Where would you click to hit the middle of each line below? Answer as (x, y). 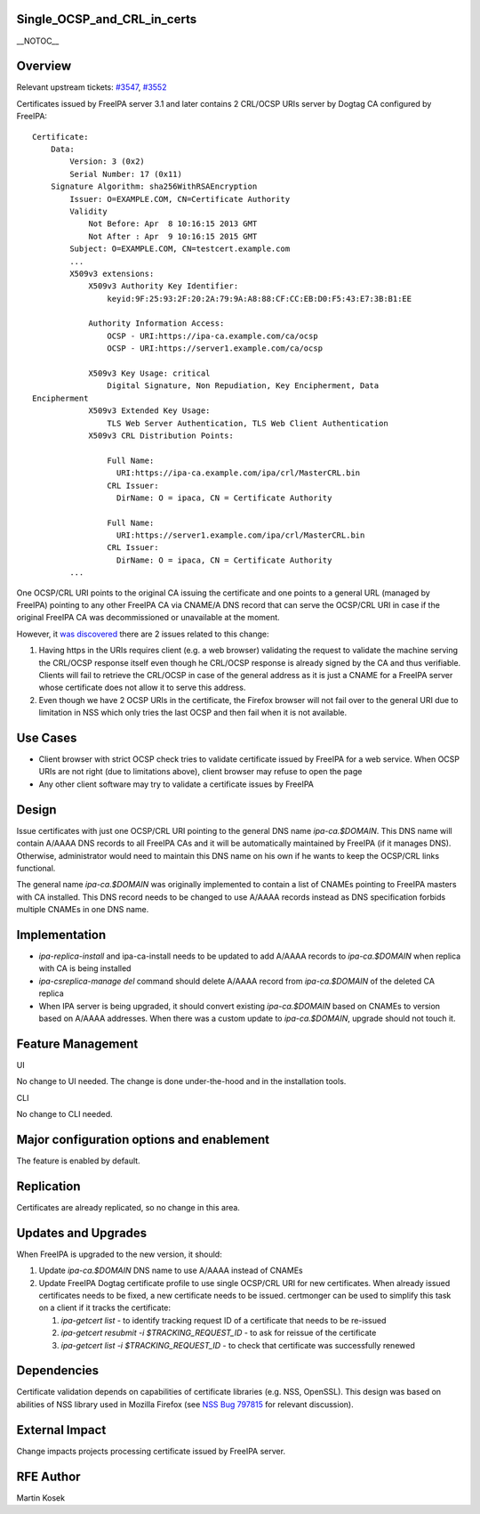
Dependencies (58, 1371)
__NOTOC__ (38, 41)
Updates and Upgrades (82, 1233)
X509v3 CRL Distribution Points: (161, 435)
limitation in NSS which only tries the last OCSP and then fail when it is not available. (193, 713)
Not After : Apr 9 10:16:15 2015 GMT (173, 236)
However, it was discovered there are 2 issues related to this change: (143, 634)
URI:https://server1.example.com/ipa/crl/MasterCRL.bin (240, 535)
